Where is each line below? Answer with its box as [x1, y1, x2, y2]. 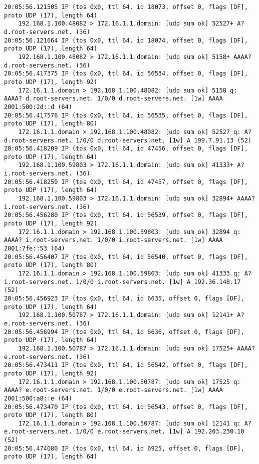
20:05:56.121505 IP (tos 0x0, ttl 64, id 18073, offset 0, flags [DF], [4, 3, 248, 10]
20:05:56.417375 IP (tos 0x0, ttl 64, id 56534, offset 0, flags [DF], [4, 70, 248, 77]
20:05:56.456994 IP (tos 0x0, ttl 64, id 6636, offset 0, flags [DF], [4, 328, 244, 335]
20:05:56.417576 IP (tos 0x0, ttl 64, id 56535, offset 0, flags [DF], [4, 111, 248, 119]
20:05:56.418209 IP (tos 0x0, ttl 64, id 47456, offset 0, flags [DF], [4, 145, 248, 152]
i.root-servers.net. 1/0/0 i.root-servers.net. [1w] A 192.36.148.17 [4, 278, 241, 285]
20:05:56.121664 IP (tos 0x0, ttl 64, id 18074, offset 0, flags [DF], [4, 36, 248, 44]
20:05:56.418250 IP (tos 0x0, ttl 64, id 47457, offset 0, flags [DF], [4, 178, 248, 185]
